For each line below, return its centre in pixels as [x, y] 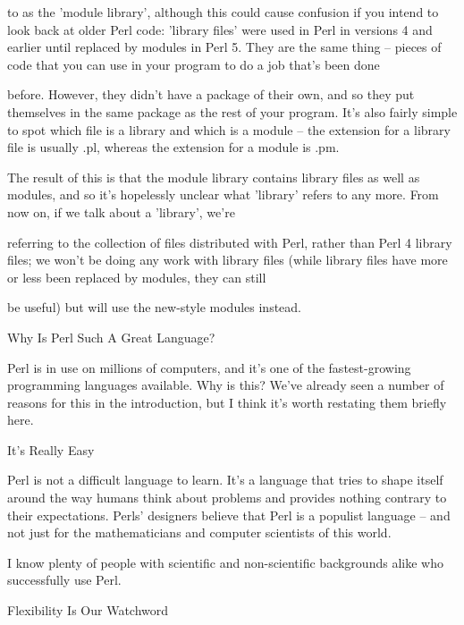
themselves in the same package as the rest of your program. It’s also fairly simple [232, 111]
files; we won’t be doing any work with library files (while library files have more [228, 260]
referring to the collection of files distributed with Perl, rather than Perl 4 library [230, 242]
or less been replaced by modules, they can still [137, 277]
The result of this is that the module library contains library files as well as [214, 177]
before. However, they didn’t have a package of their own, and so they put [211, 94]
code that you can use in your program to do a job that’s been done [194, 64]
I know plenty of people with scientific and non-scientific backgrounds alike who [225, 562]
